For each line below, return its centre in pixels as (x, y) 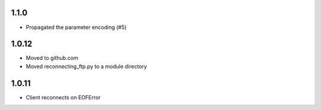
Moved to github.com (52, 58)
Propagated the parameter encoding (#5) (76, 27)
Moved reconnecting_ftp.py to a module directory (86, 66)
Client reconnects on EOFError (63, 97)
